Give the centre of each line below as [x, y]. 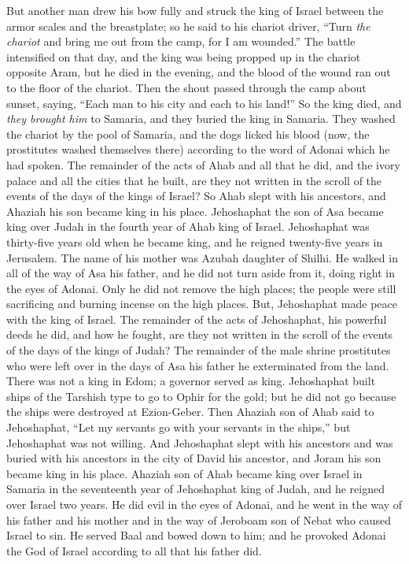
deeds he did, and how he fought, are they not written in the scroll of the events [200, 334]
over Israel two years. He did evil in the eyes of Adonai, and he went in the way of [204, 504]
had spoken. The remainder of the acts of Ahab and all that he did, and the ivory [203, 164]
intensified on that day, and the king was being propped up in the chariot [184, 56]
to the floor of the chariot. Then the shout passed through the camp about [186, 87]
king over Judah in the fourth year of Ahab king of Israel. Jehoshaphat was [188, 226]
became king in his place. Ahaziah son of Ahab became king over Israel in [184, 473]
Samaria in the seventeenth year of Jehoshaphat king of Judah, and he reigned [195, 489]
